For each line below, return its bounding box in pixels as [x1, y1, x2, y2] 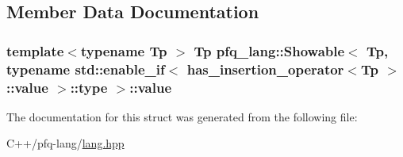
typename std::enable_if [6, 59, 165, 78]
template [6, 40, 64, 60]
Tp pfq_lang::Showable [194, 40, 345, 60]
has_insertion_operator [186, 59, 344, 78]
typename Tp [80, 40, 167, 60]
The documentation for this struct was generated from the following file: [6, 108, 358, 124]
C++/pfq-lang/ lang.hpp [6, 135, 125, 151]
